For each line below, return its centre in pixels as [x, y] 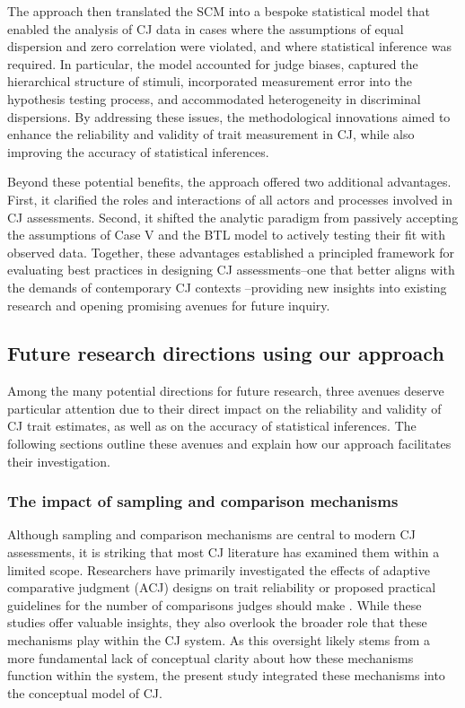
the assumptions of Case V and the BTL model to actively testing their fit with [227, 235]
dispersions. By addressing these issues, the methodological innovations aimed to [229, 116]
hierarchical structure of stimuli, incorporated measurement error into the [210, 81]
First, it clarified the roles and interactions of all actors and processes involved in [230, 199]
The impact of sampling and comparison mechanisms [203, 501]
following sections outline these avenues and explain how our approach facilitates [229, 444]
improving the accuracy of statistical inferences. [138, 151]
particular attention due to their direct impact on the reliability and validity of [224, 408]
